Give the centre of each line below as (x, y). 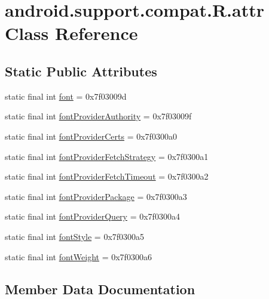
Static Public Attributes (81, 71)
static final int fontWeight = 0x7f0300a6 (78, 256)
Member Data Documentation (100, 289)
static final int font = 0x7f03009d (66, 96)
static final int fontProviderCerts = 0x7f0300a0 (91, 136)
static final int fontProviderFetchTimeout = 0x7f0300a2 (107, 176)
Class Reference (71, 33)
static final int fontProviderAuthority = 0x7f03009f (98, 116)
